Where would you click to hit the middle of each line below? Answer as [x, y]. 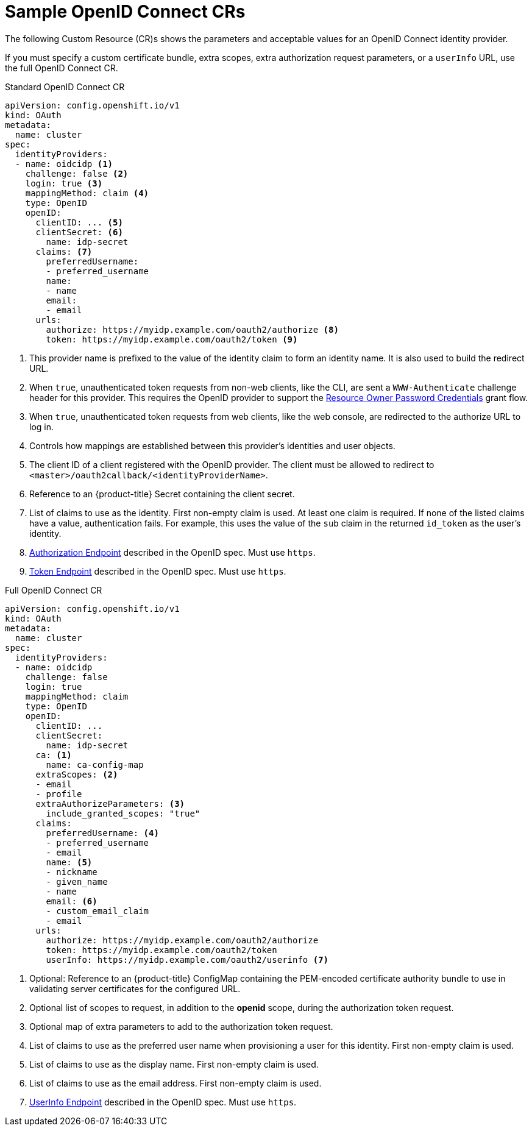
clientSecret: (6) [79, 232]
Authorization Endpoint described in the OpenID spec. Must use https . [172, 552]
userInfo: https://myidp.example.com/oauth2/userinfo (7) [187, 959]
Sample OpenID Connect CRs [125, 12]
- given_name [77, 881]
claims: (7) [64, 251]
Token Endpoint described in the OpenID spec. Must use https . [158, 571]
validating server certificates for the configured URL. [135, 988]
